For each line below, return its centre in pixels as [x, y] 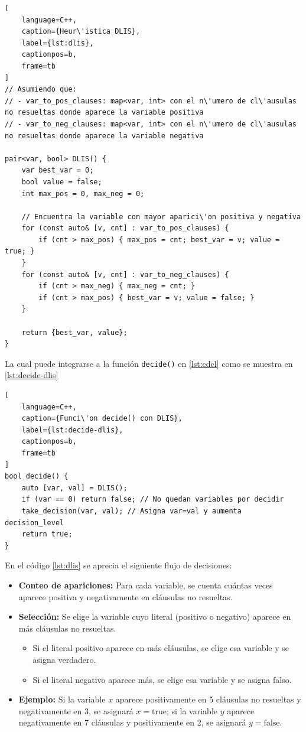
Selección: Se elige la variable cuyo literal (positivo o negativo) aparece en [155, 616]
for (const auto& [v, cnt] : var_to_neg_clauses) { [125, 274]
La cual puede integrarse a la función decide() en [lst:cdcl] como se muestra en [149, 363]
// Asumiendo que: [41, 90]
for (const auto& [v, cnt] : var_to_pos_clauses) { [125, 228]
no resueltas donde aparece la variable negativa [104, 136]
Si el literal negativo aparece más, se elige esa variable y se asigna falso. [162, 679]
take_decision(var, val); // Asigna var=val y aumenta [131, 511]
